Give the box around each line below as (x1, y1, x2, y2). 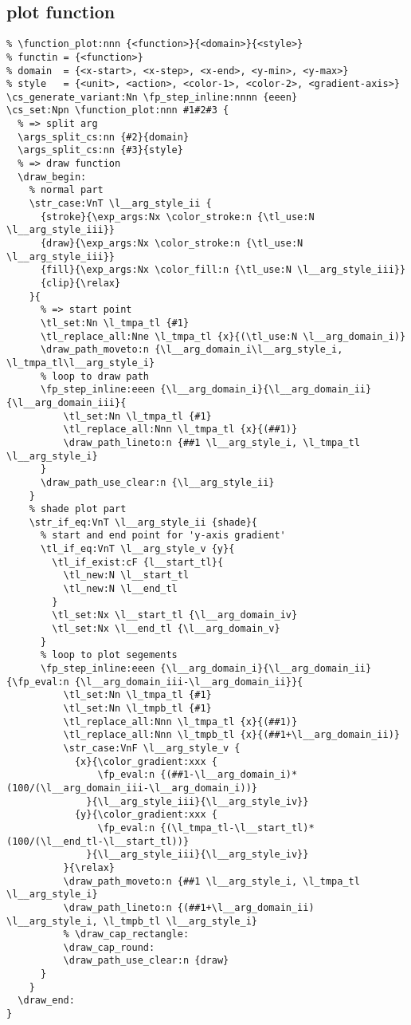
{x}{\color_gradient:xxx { (74, 755, 217, 767)
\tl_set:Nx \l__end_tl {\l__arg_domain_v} (52, 623, 280, 635)
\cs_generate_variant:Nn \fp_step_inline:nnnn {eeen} (6, 91, 298, 103)
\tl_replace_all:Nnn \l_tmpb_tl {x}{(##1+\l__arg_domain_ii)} (63, 729, 400, 741)
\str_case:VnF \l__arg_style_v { (63, 742, 241, 754)
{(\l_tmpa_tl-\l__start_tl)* (160, 822, 315, 834)
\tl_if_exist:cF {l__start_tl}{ (52, 556, 224, 568)
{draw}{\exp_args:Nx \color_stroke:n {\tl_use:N (40, 238, 303, 250)
